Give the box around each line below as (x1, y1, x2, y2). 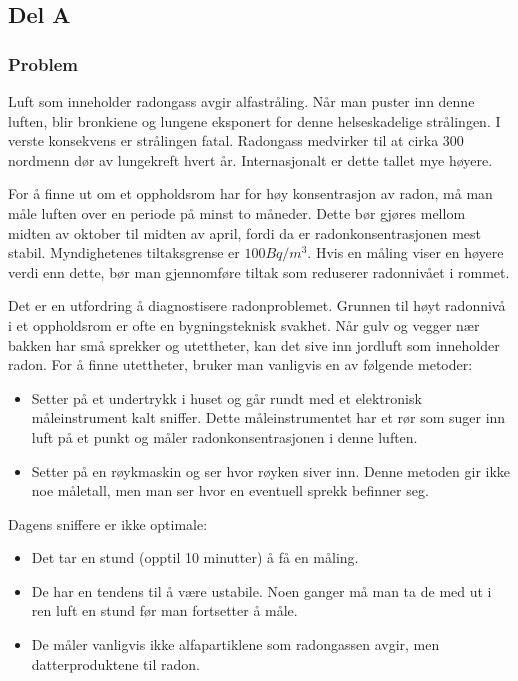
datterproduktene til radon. (31, 653, 200, 674)
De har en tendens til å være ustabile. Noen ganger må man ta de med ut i (31, 580, 492, 601)
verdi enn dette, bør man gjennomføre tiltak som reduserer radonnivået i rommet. (8, 261, 510, 282)
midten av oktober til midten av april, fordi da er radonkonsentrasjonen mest (8, 222, 482, 243)
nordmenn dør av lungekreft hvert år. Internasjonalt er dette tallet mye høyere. (8, 149, 493, 170)
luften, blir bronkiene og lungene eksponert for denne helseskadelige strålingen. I (8, 110, 501, 131)
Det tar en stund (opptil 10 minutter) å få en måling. (31, 547, 359, 568)
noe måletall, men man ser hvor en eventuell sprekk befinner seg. (31, 480, 429, 501)
